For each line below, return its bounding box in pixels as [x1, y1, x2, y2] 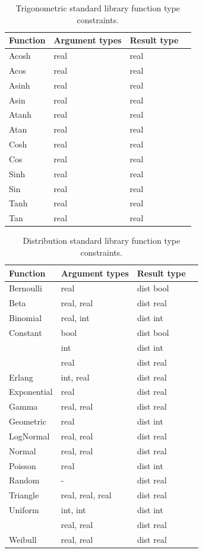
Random [9, 474, 40, 486]
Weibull [9, 533, 37, 545]
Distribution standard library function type [23, 234, 180, 247]
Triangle [9, 489, 39, 501]
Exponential [9, 385, 53, 398]
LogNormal [9, 429, 50, 442]
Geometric [9, 415, 47, 428]
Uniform [9, 504, 39, 516]
